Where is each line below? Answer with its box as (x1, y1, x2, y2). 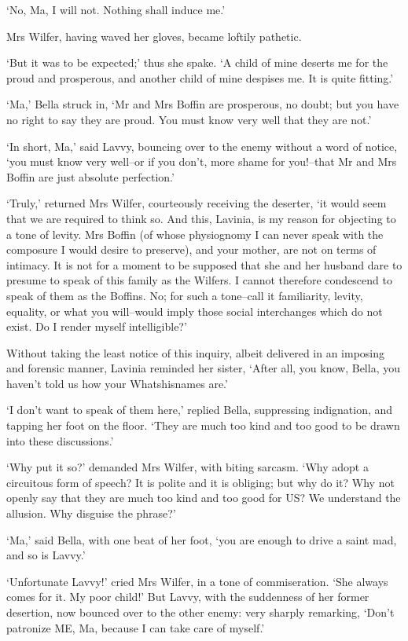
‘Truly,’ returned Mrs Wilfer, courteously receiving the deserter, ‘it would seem (6, 195, 387, 211)
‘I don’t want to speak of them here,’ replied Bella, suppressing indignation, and (6, 401, 393, 418)
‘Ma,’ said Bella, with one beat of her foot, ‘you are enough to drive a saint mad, (6, 531, 397, 548)
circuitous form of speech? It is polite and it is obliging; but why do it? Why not (6, 474, 395, 490)
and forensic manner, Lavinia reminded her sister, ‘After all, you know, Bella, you (6, 360, 400, 376)
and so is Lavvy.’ (6, 547, 86, 563)
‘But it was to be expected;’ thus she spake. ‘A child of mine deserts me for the (6, 54, 388, 71)
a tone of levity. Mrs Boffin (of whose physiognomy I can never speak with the (6, 225, 384, 242)
